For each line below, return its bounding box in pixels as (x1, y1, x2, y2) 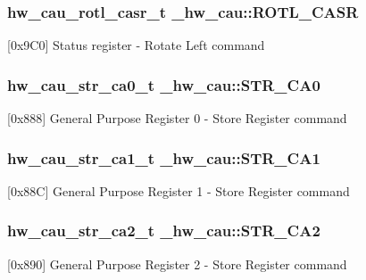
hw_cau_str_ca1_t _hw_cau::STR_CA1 (7, 146, 320, 169)
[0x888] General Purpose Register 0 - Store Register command (7, 109, 347, 128)
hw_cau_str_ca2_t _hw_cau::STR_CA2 (7, 219, 320, 242)
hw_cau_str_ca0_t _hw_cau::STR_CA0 (7, 73, 320, 95)
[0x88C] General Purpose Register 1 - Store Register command (7, 181, 350, 200)
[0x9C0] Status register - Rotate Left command (7, 36, 265, 54)
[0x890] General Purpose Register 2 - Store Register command (7, 254, 347, 273)
